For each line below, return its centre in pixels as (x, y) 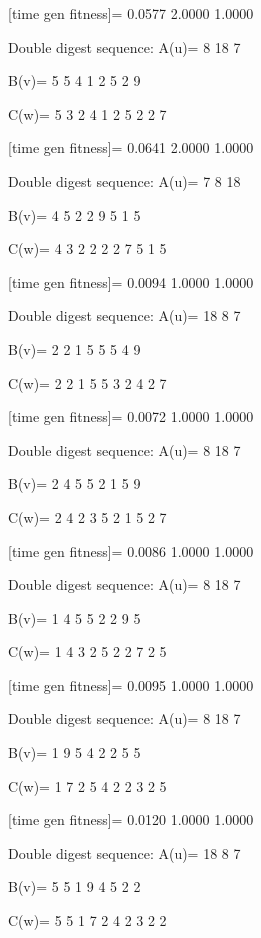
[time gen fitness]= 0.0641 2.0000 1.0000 (131, 147)
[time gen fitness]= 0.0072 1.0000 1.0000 (131, 416)
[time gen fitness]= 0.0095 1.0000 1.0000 (131, 684)
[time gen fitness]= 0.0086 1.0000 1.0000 (131, 550)
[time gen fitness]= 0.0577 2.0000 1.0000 (131, 13)
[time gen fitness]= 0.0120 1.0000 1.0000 (131, 819)
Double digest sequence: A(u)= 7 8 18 (124, 180)
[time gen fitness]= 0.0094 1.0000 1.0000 (131, 281)
